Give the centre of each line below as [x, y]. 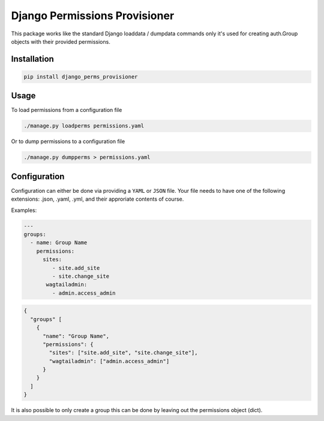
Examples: [24, 210]
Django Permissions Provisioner [93, 16]
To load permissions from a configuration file [67, 110]
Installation [32, 59]
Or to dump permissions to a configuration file [68, 141]
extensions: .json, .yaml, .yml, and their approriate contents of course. [97, 199]
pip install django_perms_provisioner [81, 77]
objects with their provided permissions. [61, 41]
